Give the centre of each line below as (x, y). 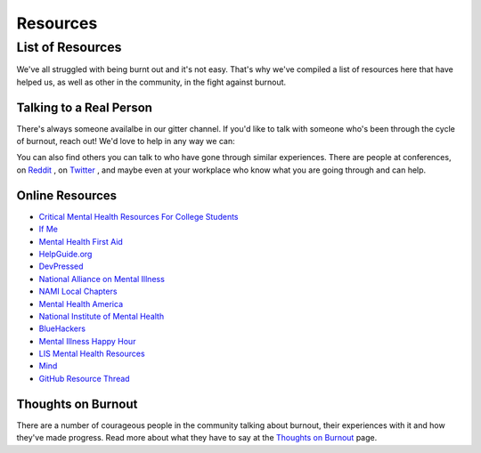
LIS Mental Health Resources (92, 354)
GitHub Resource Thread (84, 378)
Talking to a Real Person (85, 107)
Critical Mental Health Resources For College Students (139, 216)
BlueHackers (62, 328)
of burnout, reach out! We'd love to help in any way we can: (126, 142)
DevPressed (61, 266)
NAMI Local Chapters (78, 291)
